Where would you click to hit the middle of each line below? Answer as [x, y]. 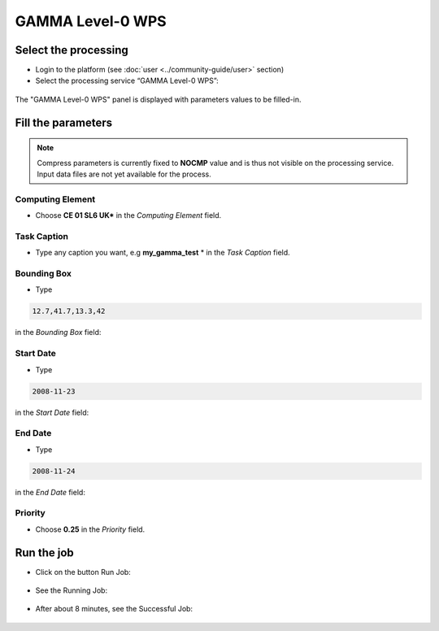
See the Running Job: [72, 590]
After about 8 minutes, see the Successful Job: [114, 609]
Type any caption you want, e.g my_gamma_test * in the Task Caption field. [163, 253]
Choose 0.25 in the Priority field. [90, 529]
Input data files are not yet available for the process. [124, 174]
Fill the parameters [64, 122]
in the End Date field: [50, 492]
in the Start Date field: [52, 412]
